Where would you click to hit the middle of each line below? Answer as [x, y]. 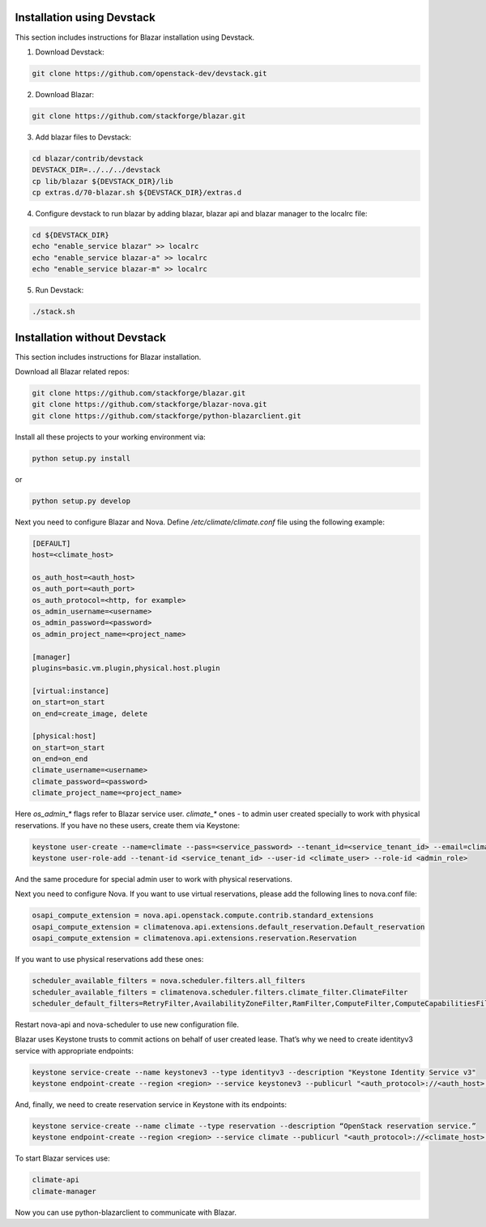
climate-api [56, 1180]
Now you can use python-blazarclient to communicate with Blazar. [126, 1212]
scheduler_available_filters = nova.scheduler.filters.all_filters [169, 981]
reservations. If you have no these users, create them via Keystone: [128, 825]
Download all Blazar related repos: [72, 372]
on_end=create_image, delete [90, 714]
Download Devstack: [70, 52]
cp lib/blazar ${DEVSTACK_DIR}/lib [102, 181]
